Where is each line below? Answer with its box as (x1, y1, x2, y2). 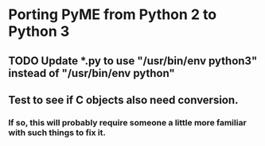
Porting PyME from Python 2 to (8, 6, 217, 24)
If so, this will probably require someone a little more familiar (8, 117, 247, 128)
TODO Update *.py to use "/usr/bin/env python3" (8, 54, 258, 67)
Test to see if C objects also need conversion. (8, 93, 239, 106)
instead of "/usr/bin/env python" (8, 66, 175, 80)
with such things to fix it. (8, 127, 106, 138)
